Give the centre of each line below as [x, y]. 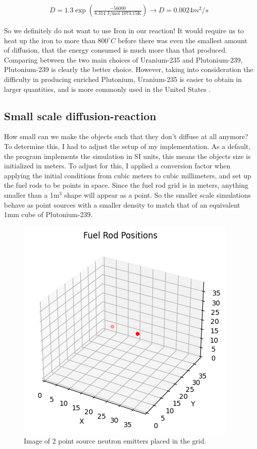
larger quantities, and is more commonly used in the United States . [107, 89]
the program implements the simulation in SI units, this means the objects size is [128, 156]
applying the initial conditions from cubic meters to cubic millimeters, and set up [128, 175]
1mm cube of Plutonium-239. [48, 214]
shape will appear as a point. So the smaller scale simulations [158, 194]
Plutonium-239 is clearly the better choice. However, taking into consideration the [129, 69]
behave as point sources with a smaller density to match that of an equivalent [122, 204]
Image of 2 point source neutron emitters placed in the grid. [115, 441]
